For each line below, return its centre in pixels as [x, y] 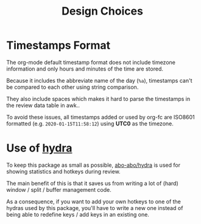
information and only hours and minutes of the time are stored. [85, 69]
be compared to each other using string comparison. [72, 87]
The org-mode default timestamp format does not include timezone [91, 62]
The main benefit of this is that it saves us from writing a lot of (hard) [92, 183]
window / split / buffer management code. [59, 189]
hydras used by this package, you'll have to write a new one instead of [95, 208]
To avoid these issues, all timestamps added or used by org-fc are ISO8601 [100, 117]
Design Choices [102, 11]
